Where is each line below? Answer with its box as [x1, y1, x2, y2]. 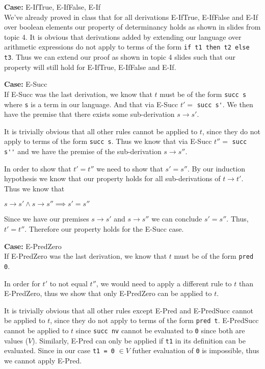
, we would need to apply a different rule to [96, 278, 232, 288]
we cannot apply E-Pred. [4, 355, 82, 365]
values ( [4, 335, 29, 346]
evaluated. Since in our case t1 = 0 [4, 345, 115, 356]
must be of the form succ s [160, 88, 247, 99]
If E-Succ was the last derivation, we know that [4, 88, 152, 99]
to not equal [49, 278, 88, 288]
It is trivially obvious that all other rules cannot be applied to [4, 126, 198, 136]
